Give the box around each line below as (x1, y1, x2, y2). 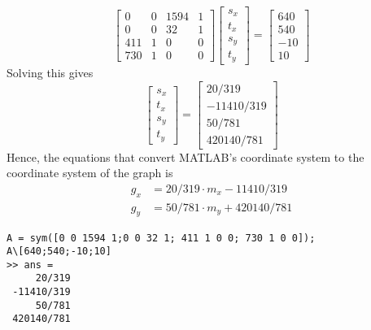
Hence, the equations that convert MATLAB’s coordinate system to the (7, 148, 364, 165)
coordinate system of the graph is (7, 164, 173, 181)
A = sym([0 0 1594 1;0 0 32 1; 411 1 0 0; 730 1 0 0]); (7, 232, 316, 244)
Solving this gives (7, 63, 94, 80)
